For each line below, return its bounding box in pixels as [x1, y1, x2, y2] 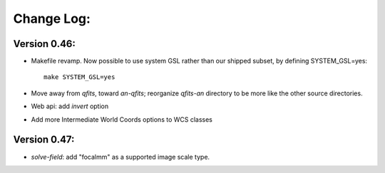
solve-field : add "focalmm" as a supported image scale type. [31, 152, 210, 161]
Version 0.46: [13, 38, 76, 50]
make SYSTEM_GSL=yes [43, 73, 115, 81]
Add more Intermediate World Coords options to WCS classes [31, 115, 213, 124]
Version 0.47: [13, 134, 75, 146]
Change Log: [13, 11, 91, 26]
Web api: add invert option [31, 102, 109, 110]
